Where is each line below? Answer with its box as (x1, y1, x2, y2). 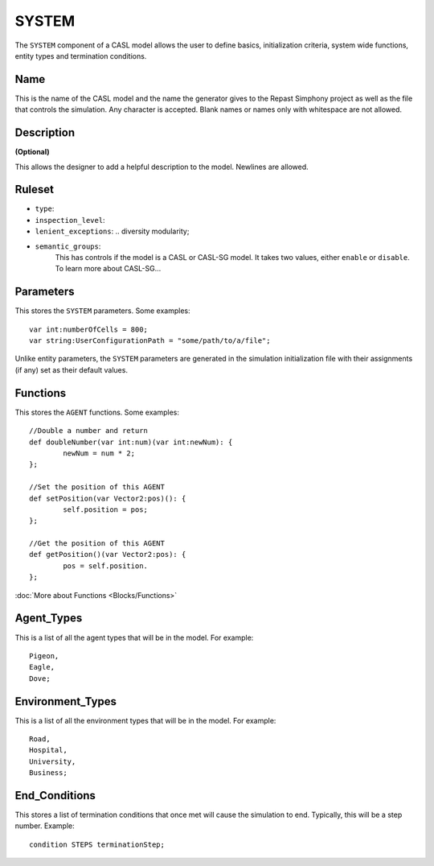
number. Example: (14, 821, 76, 831)
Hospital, (29, 745, 68, 755)
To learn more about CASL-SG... (55, 264, 162, 274)
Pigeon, (29, 651, 59, 660)
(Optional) (14, 147, 50, 157)
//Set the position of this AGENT (29, 483, 165, 492)
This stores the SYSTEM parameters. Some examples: (14, 306, 190, 315)
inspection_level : (35, 215, 105, 225)
